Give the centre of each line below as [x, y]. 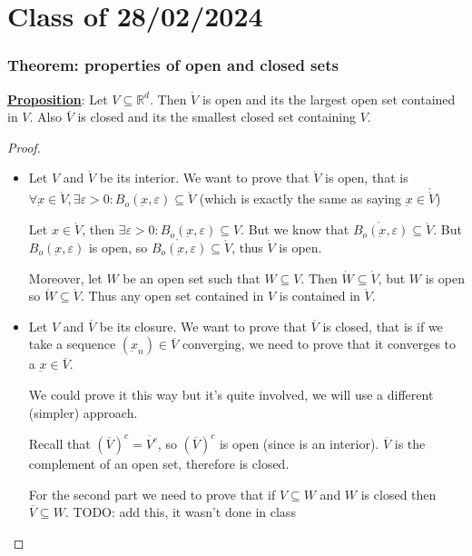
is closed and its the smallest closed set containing [217, 117]
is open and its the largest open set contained [329, 99]
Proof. [24, 147]
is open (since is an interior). [299, 443]
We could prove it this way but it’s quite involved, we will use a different [231, 394]
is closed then [398, 494]
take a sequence [72, 344]
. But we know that [295, 229]
